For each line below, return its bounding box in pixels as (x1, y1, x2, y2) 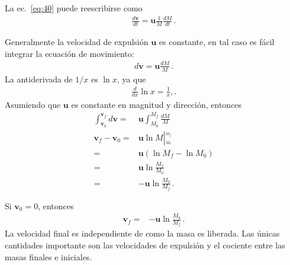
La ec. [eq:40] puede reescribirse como (5, 2, 143, 14)
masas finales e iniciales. (5, 250, 92, 263)
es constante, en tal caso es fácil (159, 35, 275, 47)
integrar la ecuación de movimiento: (5, 47, 134, 59)
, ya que (117, 72, 146, 85)
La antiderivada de (5, 72, 73, 85)
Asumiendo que (5, 98, 61, 110)
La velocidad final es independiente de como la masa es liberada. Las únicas (5, 227, 280, 240)
